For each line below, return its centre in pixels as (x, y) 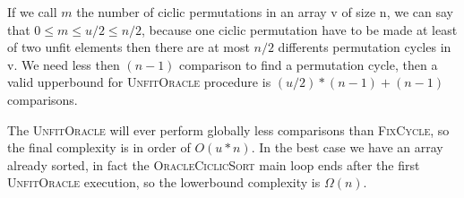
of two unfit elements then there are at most (129, 47)
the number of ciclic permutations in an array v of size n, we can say (265, 12)
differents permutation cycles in (365, 47)
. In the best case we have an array (347, 147)
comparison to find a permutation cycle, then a (309, 64)
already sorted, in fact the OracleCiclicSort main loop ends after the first (214, 164)
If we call (32, 12)
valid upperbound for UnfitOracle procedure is (139, 82)
